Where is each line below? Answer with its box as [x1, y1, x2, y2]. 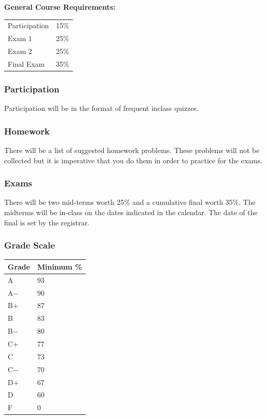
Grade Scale [4, 239, 55, 252]
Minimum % [37, 261, 82, 272]
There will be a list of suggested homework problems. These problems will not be [4, 145, 260, 155]
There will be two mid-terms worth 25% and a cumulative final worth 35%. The [4, 197, 256, 207]
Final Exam [8, 58, 45, 69]
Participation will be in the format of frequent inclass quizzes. [4, 103, 199, 113]
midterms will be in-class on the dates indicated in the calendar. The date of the [4, 207, 258, 217]
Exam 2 [8, 46, 32, 56]
